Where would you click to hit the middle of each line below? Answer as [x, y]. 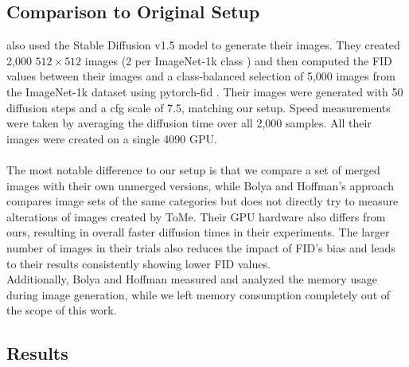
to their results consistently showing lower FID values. [138, 263]
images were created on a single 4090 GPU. [112, 138]
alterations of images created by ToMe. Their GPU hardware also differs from [196, 216]
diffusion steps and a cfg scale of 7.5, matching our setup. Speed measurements [199, 107]
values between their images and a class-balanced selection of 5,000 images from [201, 76]
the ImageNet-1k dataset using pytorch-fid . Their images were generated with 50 [205, 91]
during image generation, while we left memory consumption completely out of [199, 294]
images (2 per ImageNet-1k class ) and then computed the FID [238, 60]
